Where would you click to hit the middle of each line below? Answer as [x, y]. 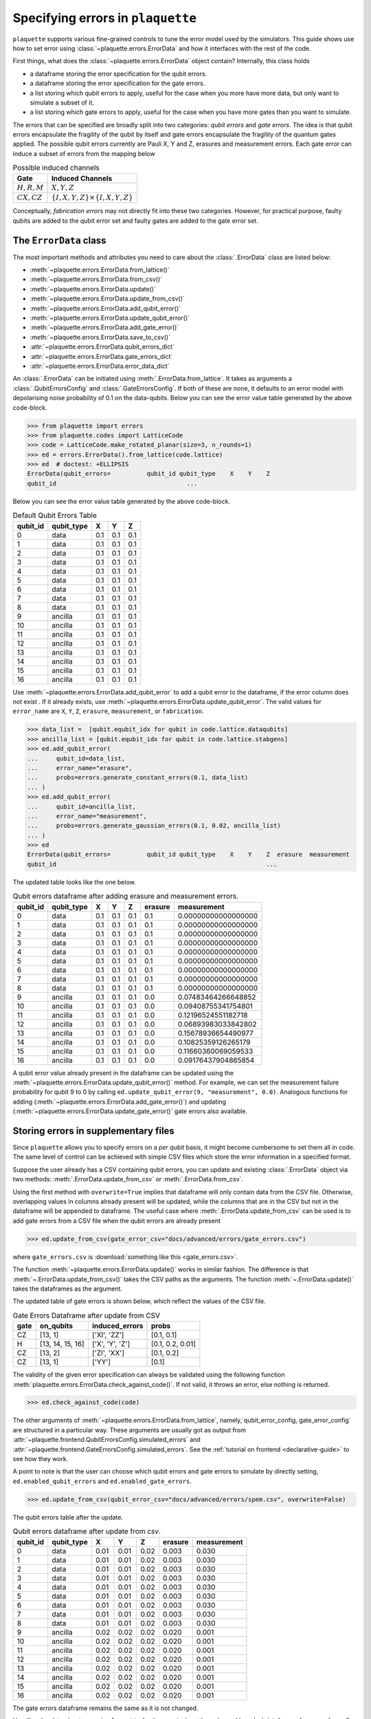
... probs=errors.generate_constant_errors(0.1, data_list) [138, 778]
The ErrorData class [59, 240]
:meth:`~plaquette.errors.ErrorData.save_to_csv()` [100, 337]
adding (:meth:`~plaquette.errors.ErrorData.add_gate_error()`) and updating [120, 1102]
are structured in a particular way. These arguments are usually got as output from [130, 1430]
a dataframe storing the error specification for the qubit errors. [119, 74]
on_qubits [56, 1326]
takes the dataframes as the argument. [68, 1289]
